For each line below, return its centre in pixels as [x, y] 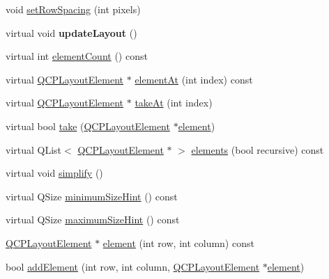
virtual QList [34, 149]
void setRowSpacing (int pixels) [73, 9]
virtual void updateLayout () [71, 32]
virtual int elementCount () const [77, 56]
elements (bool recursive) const [258, 149]
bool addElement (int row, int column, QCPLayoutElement [133, 266]
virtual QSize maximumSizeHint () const [93, 220]
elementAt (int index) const [194, 79]
